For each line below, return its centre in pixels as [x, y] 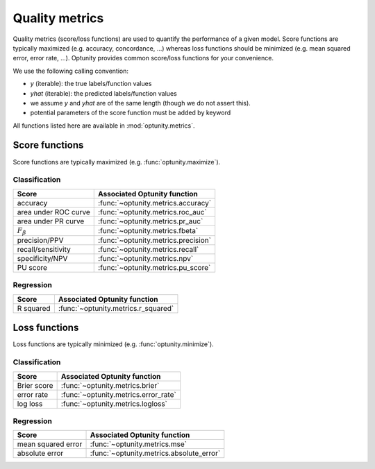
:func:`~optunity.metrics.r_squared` [116, 308]
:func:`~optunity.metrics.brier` [110, 385]
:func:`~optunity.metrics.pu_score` [155, 268]
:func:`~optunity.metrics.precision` [155, 241]
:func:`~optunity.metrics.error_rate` [118, 394]
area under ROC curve [53, 212]
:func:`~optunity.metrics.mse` [139, 444]
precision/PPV [40, 241]
